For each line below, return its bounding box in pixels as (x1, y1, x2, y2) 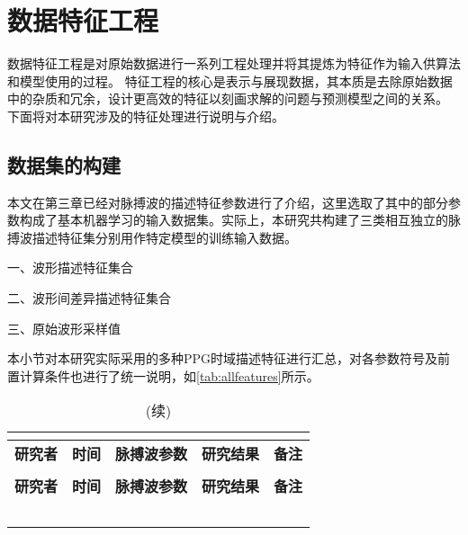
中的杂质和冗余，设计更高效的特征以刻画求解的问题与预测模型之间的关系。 (7, 89, 448, 108)
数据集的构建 (7, 150, 121, 178)
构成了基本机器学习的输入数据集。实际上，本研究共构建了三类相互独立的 (19, 210, 448, 229)
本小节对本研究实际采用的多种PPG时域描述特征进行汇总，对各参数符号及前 (7, 349, 451, 368)
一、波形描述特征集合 (7, 258, 133, 277)
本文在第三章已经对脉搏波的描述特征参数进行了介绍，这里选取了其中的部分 (7, 192, 448, 211)
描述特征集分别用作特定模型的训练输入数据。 (31, 227, 297, 246)
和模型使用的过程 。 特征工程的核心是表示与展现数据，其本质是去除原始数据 (7, 71, 453, 90)
